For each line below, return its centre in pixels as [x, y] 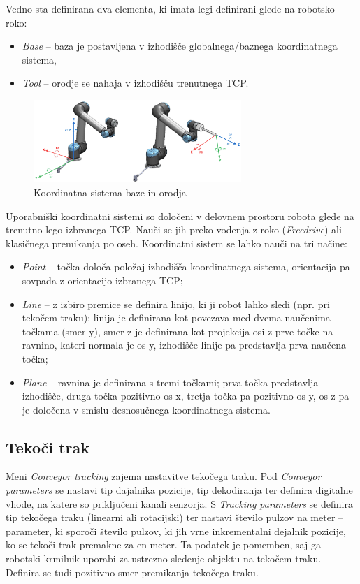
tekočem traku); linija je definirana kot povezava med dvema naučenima [176, 317]
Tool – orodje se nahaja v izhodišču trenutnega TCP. [135, 83]
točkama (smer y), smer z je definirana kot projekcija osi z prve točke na [178, 331]
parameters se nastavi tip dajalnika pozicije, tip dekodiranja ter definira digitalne [179, 490]
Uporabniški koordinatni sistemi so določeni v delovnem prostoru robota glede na [180, 216]
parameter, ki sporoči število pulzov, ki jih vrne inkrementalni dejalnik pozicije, [176, 531]
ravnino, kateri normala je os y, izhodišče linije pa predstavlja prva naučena [184, 345]
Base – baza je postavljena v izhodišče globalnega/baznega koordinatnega [180, 46]
